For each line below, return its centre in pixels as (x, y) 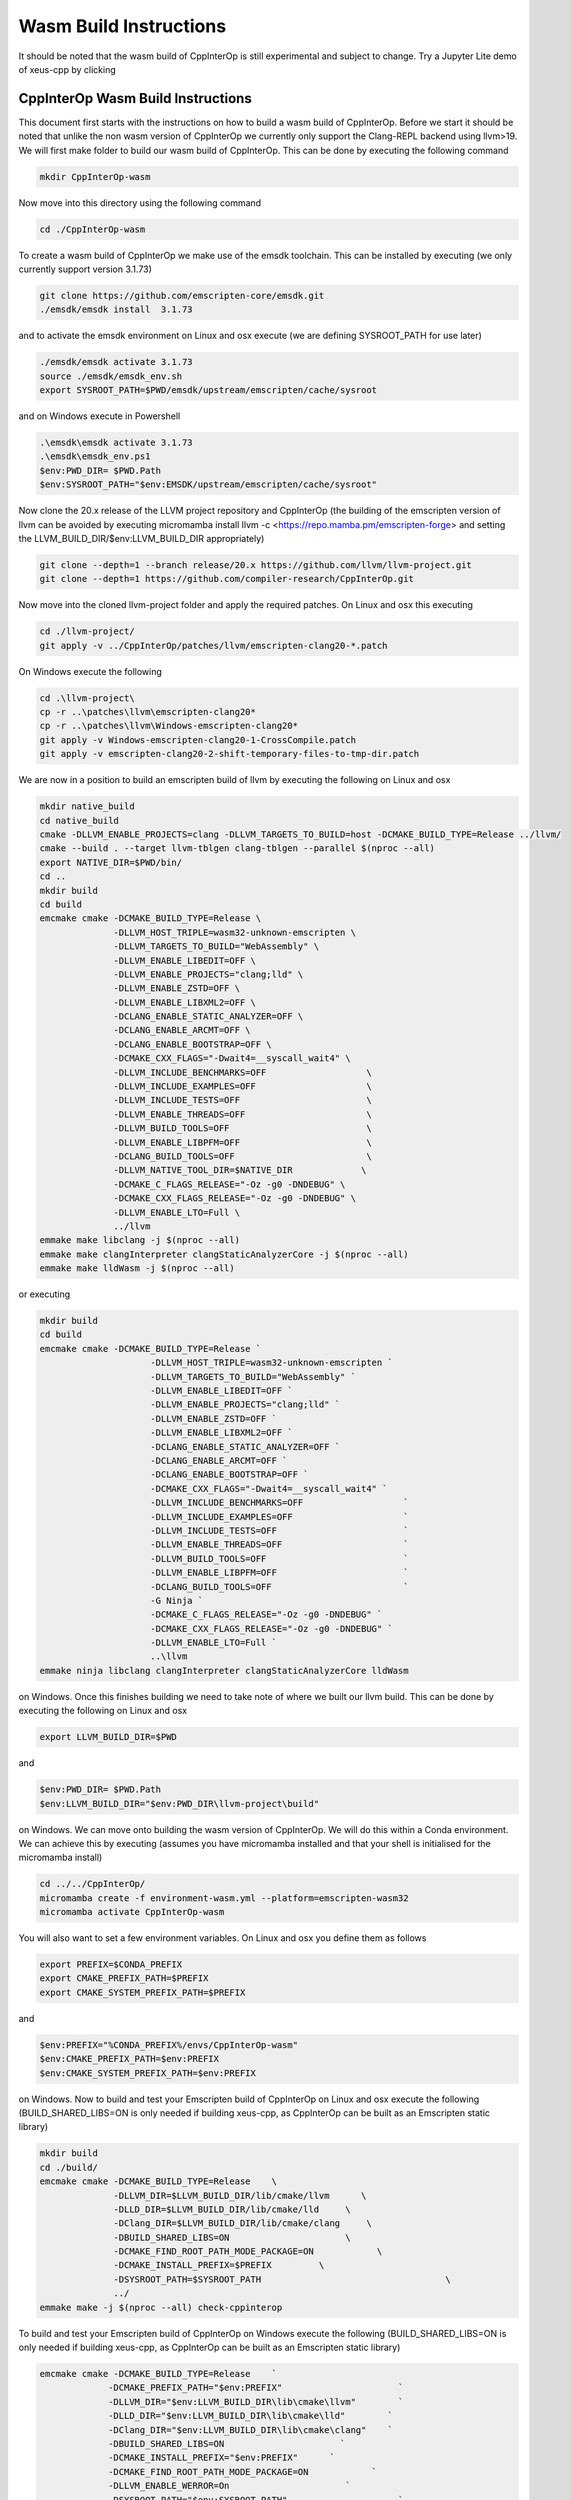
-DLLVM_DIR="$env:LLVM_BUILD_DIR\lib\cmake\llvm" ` (256, 2401)
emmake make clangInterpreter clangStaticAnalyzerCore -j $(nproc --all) (224, 1254)
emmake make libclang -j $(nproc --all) (139, 1240)
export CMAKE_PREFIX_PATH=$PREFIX (124, 1978)
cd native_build (79, 820)
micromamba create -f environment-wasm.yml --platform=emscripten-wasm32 (224, 1898)
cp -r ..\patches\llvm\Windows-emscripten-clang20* (169, 726)
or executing (44, 1294)
